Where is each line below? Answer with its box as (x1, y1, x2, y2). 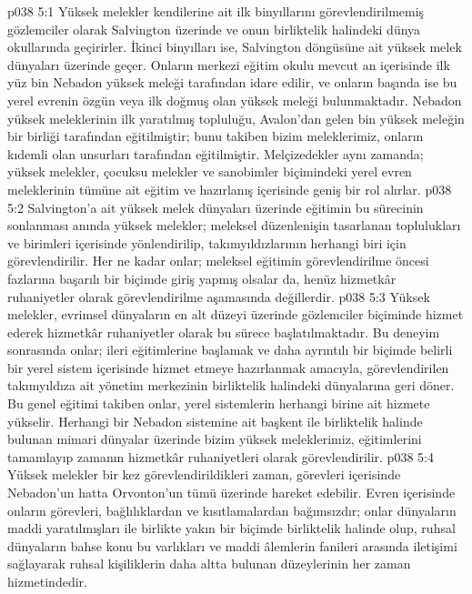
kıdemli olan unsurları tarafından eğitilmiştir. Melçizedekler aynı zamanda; (7, 144, 424, 163)
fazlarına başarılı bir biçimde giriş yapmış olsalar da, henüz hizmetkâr (7, 268, 397, 287)
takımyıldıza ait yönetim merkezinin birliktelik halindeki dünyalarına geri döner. (7, 376, 455, 395)
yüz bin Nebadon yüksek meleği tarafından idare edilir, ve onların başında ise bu (7, 73, 457, 92)
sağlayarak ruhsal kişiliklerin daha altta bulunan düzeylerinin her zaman (7, 554, 411, 573)
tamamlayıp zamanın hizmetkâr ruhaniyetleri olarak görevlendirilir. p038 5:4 (7, 447, 434, 466)
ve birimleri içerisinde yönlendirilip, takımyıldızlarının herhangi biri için (7, 233, 407, 252)
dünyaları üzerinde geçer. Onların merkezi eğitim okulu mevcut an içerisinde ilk (7, 55, 450, 74)
